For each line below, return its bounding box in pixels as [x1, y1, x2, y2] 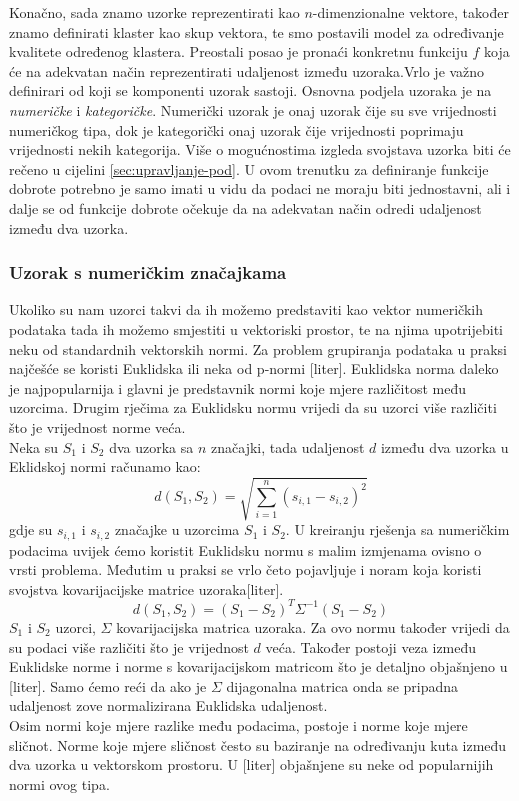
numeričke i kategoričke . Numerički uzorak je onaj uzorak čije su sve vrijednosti [9, 99, 497, 120]
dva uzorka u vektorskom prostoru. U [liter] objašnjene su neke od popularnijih [9, 754, 494, 775]
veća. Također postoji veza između [265, 636, 477, 657]
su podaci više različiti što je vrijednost [9, 636, 249, 657]
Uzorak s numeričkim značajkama [9, 260, 287, 285]
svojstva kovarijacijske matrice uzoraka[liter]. [9, 578, 284, 599]
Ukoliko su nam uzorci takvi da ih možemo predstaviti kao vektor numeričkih [9, 299, 483, 320]
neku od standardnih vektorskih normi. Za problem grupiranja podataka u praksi [9, 338, 508, 359]
